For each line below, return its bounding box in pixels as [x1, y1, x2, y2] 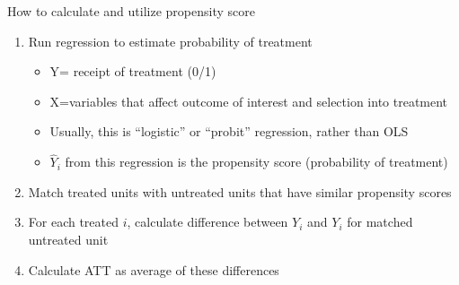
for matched [347, 212, 413, 231]
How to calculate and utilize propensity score [7, 2, 255, 20]
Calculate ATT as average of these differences [28, 260, 279, 279]
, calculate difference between [127, 212, 288, 231]
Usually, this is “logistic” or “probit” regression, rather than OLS [49, 122, 409, 141]
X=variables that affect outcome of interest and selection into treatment [49, 91, 448, 110]
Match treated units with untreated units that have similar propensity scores [28, 182, 452, 201]
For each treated [28, 212, 119, 231]
